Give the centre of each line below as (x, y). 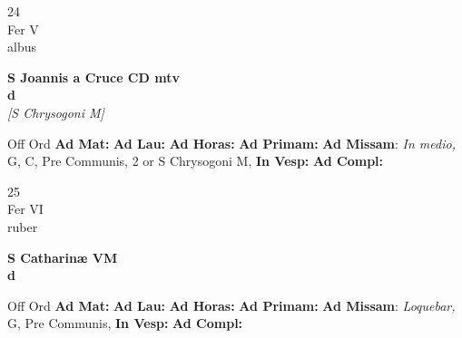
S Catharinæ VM (63, 257)
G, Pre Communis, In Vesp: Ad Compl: (125, 323)
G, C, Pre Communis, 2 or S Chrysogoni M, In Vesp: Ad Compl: (196, 161)
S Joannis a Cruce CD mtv (93, 77)
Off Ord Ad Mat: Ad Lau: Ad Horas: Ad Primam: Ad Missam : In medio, (231, 143)
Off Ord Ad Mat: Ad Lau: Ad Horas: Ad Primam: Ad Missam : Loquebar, (231, 305)
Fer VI (25, 209)
